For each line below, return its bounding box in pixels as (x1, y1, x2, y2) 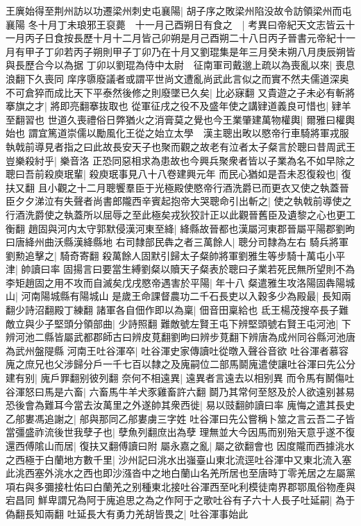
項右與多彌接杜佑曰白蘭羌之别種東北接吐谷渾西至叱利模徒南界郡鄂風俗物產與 (6, 479, 355, 493)
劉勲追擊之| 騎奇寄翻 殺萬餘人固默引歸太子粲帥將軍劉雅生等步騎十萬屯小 (6, 248, 336, 262)
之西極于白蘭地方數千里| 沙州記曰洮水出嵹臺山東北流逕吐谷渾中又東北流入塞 (6, 452, 352, 466)
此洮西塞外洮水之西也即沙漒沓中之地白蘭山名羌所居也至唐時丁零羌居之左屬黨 (6, 466, 355, 480)
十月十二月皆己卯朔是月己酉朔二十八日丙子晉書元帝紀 (92, 31, 336, 45)
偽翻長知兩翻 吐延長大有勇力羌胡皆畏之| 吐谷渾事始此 (6, 506, 249, 520)
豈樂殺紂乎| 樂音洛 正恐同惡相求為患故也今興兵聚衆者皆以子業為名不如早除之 (6, 153, 355, 167)
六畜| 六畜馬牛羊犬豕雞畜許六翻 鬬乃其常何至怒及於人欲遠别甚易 (63, 384, 355, 398)
